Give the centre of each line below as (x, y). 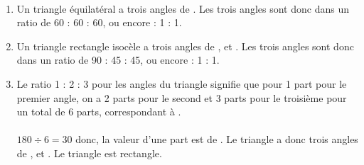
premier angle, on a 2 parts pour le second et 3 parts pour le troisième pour (182, 97)
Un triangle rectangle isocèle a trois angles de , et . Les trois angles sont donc (185, 46)
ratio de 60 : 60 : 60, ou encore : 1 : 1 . (99, 22)
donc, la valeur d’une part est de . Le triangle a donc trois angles (217, 139)
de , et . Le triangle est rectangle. (89, 153)
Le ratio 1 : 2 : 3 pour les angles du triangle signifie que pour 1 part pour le (182, 83)
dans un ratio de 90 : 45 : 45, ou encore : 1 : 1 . (118, 60)
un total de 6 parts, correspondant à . (99, 112)
